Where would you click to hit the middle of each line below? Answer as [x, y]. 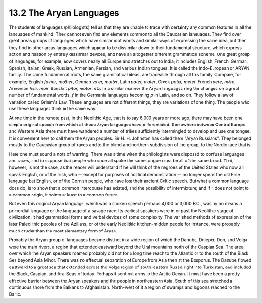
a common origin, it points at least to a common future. [64, 195]
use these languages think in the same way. [53, 109]
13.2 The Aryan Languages [64, 13]
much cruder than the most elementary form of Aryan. [63, 231]
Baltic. [15, 294]
